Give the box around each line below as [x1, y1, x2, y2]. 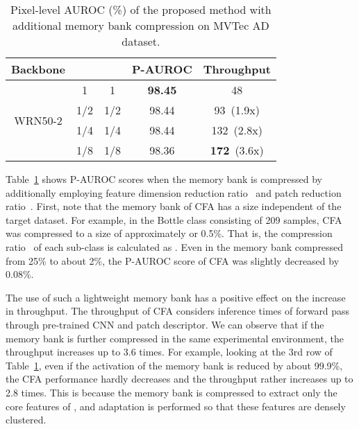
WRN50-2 [14, 112, 62, 128]
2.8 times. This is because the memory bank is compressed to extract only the [6, 385, 337, 399]
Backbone [11, 61, 66, 77]
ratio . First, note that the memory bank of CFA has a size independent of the [6, 199, 342, 213]
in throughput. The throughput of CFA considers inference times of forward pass [6, 304, 350, 318]
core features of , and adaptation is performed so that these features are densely [6, 399, 346, 413]
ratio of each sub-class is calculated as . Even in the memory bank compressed [6, 239, 344, 254]
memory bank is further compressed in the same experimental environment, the [6, 331, 344, 345]
